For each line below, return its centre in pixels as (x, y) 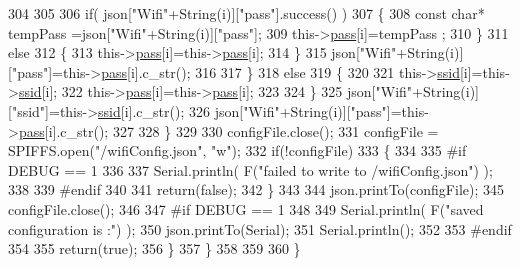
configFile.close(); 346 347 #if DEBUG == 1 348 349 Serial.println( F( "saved (246, 208)
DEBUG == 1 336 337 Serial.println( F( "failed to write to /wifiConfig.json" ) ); (250, 169)
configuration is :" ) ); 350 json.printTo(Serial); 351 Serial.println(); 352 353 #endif (260, 228)
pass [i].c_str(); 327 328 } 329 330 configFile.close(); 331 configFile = (228, 130)
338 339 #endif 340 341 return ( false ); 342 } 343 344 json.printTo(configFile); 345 (256, 189)
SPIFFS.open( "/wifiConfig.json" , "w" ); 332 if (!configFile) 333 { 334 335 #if (237, 150)
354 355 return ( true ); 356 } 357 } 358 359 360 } (154, 248)
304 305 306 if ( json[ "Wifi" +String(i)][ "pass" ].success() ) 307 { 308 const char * (246, 13)
